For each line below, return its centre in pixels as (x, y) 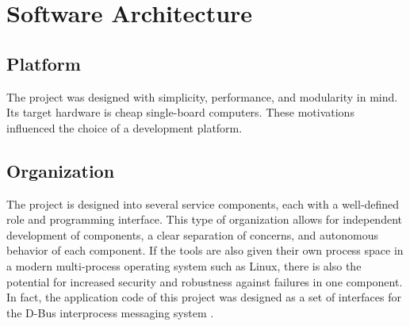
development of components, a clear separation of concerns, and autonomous (193, 234)
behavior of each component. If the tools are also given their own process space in (205, 250)
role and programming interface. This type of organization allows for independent (204, 219)
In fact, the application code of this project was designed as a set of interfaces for (204, 297)
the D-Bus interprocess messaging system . (110, 312)
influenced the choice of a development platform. (125, 127)
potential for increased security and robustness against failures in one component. (205, 281)
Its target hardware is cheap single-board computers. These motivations (180, 112)
